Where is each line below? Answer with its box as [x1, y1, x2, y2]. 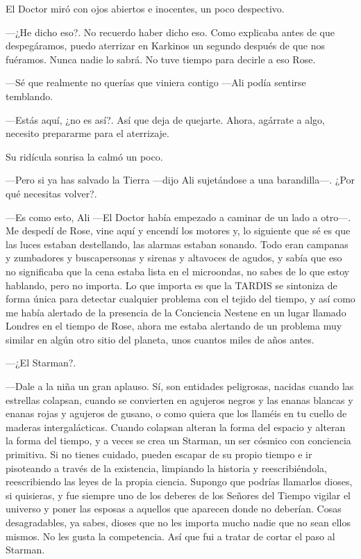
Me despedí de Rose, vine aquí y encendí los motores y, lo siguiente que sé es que [6, 223, 351, 238]
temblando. [6, 88, 53, 103]
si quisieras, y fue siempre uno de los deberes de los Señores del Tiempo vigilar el [6, 487, 351, 502]
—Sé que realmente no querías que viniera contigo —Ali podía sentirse [6, 75, 306, 90]
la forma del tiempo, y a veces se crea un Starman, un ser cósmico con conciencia [6, 433, 351, 448]
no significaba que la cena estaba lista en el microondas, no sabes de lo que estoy [6, 264, 350, 278]
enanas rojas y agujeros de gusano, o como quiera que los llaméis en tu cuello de [6, 406, 347, 421]
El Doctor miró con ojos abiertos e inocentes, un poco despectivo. [6, 1, 285, 15]
